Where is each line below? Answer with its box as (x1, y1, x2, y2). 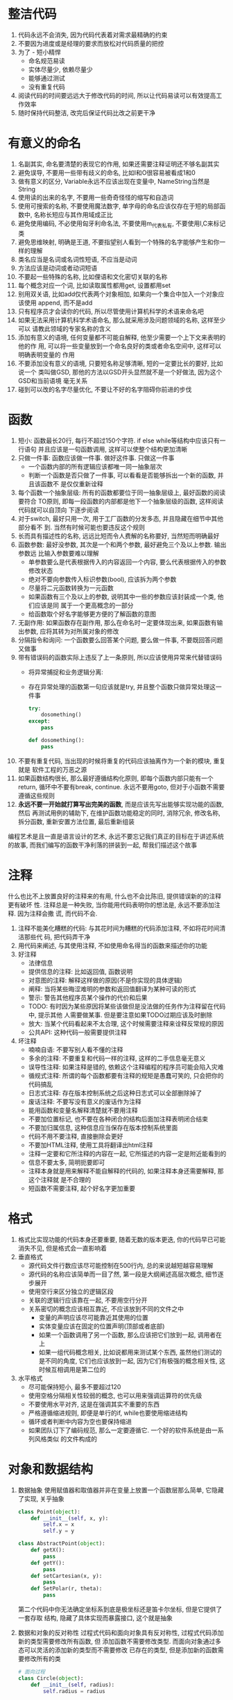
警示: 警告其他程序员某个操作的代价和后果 (28, 993, 148, 1002)
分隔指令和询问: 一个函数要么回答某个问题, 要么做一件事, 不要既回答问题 (17, 635, 223, 644)
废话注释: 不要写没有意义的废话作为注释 (28, 1097, 141, 1106)
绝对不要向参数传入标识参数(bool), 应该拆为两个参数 (28, 575, 177, 583)
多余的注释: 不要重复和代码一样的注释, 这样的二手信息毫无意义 (28, 1054, 206, 1062)
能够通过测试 (28, 74, 65, 82)
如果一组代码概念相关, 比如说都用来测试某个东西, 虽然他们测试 (38, 1348, 216, 1356)
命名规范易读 (28, 56, 65, 65)
